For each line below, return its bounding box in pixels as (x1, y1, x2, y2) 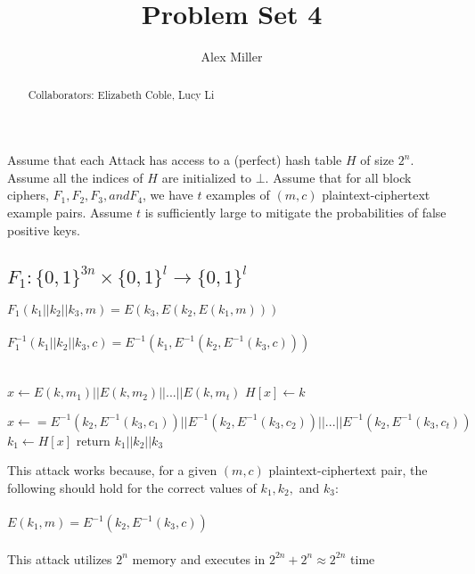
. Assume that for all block (265, 168, 412, 186)
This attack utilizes (7, 549, 112, 568)
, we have (143, 185, 193, 204)
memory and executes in (132, 549, 266, 568)
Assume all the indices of (7, 168, 143, 186)
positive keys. (7, 220, 80, 239)
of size (360, 151, 395, 169)
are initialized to (161, 168, 252, 186)
